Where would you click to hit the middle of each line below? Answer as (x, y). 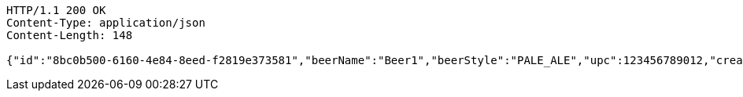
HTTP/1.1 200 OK (56, 10)
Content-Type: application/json (106, 23)
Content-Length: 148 (70, 35)
